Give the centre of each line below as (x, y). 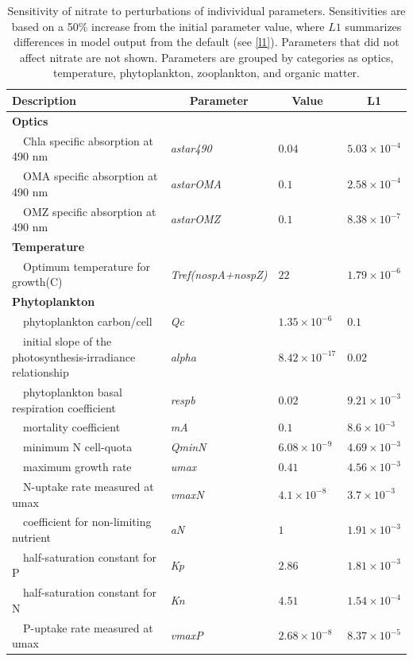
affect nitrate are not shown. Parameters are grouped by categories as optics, (206, 57)
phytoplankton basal (72, 391)
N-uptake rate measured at (88, 486)
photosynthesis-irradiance (74, 356)
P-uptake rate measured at (88, 627)
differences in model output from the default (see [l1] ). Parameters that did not (206, 42)
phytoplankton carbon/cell (87, 321)
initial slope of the (67, 340)
